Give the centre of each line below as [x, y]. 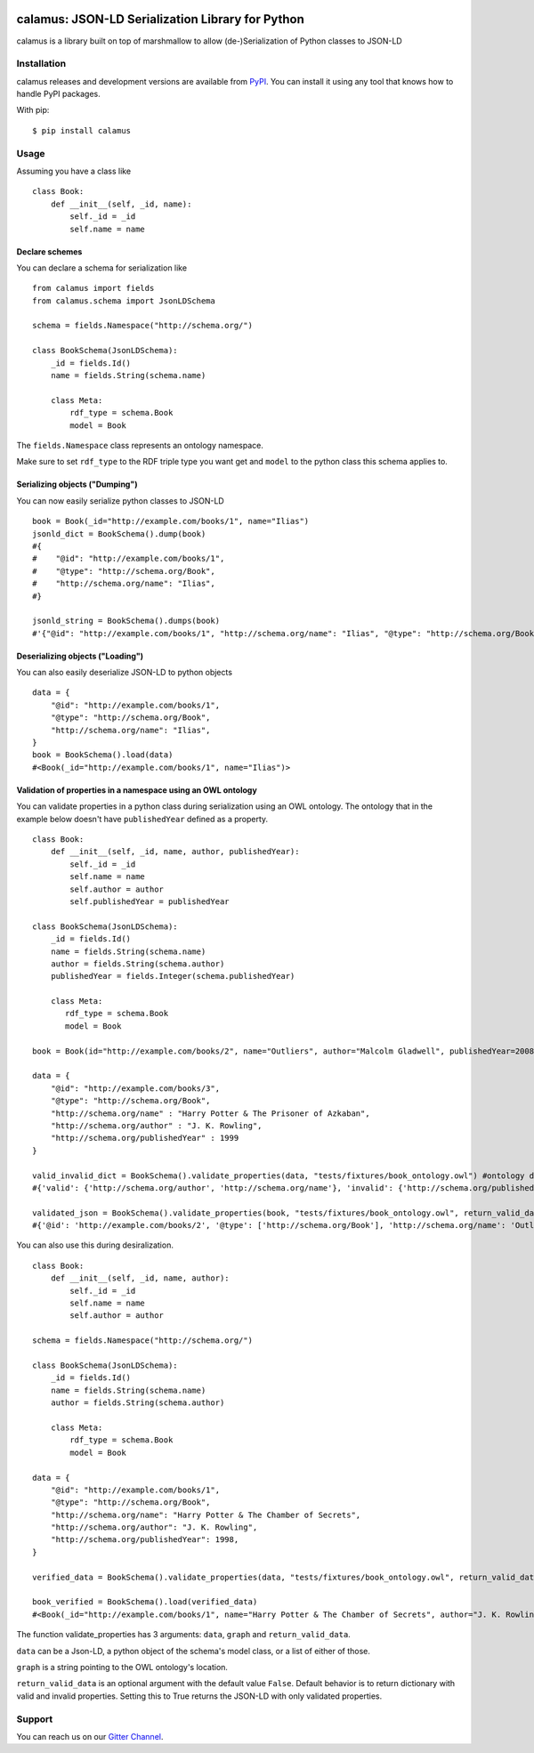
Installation [41, 64]
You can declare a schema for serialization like [101, 268]
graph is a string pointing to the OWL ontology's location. [122, 1667]
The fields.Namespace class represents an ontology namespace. [140, 445]
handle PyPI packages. [59, 94]
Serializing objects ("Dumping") [77, 484]
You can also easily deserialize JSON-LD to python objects [125, 673]
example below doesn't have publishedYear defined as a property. [142, 819]
